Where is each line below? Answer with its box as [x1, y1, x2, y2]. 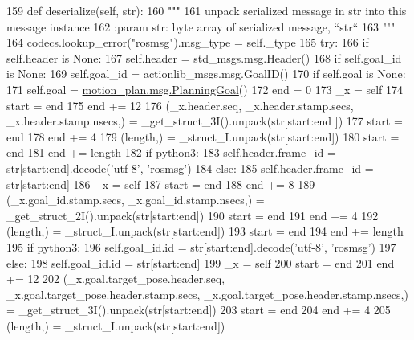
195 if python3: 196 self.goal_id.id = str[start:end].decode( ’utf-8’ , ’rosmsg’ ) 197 [6, 238, 396, 255]
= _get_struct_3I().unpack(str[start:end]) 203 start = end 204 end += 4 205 [6, 301, 391, 318]
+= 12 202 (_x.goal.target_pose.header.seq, [6, 270, 225, 287]
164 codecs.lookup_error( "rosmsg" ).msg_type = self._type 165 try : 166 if [6, 34, 369, 51]
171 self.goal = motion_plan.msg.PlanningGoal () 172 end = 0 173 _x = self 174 [6, 80, 404, 97]
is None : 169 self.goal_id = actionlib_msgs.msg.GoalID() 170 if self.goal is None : [6, 65, 406, 82]
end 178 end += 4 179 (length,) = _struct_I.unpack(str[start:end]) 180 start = [6, 128, 400, 145]
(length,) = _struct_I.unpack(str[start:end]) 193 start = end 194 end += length [6, 223, 404, 240]
